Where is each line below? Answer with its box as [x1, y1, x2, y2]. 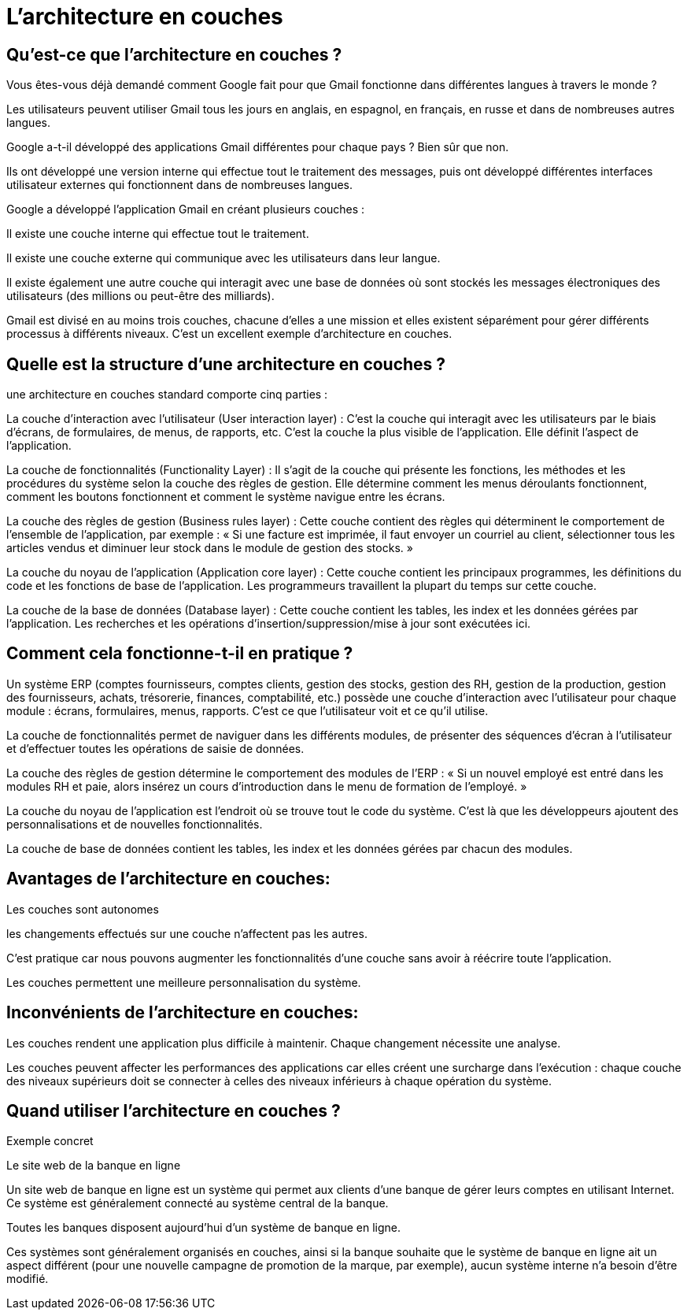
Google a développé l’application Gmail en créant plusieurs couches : [6, 202, 365, 217]
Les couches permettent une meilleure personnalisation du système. [6, 975, 361, 989]
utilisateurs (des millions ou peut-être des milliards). [6, 289, 275, 303]
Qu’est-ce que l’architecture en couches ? [6, 44, 342, 65]
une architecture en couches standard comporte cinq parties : [6, 387, 328, 402]
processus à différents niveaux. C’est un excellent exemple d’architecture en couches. [6, 327, 452, 341]
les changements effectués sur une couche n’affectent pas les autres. [6, 926, 368, 940]
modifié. [6, 1272, 49, 1286]
